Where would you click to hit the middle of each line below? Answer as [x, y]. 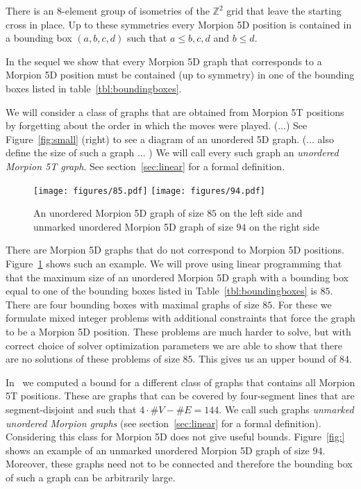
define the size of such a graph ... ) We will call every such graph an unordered [172, 152]
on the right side [285, 226]
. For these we [302, 304]
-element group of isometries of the [136, 10]
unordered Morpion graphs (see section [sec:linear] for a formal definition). [163, 423]
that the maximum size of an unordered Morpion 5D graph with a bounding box [177, 277]
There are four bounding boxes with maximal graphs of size [133, 304]
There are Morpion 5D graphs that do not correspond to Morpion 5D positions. [175, 250]
